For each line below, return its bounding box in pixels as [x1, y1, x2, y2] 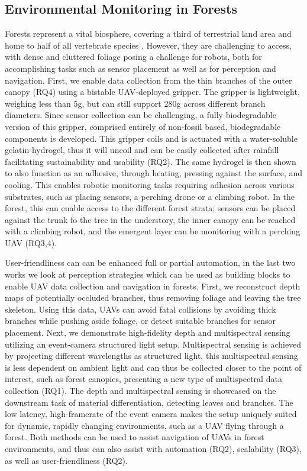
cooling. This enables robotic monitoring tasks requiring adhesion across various [5, 178, 295, 190]
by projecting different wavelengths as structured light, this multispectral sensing [5, 349, 298, 362]
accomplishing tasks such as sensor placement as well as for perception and [5, 62, 276, 74]
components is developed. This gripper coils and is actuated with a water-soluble [5, 132, 298, 144]
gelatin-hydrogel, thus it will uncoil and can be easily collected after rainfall [5, 144, 279, 156]
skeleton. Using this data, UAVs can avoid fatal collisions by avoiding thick [5, 303, 276, 315]
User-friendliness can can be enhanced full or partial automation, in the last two [5, 256, 296, 269]
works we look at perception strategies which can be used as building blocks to [5, 268, 290, 281]
